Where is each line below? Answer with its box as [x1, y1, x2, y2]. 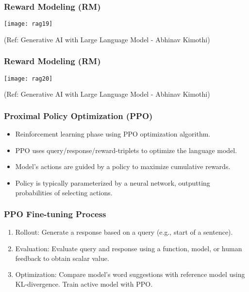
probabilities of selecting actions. [15, 187, 113, 197]
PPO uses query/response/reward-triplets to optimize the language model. [15, 145, 237, 155]
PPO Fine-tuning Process [4, 208, 106, 220]
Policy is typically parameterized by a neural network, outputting [15, 177, 210, 188]
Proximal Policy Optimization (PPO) [4, 109, 153, 121]
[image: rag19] [4, 20, 53, 28]
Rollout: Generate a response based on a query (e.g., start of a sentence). [15, 227, 233, 237]
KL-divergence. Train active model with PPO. [15, 278, 153, 289]
